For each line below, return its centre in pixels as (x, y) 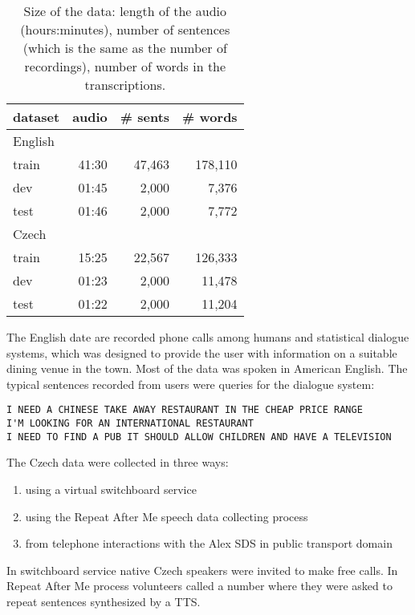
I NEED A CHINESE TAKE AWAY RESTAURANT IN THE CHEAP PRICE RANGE (185, 410)
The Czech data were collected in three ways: (118, 462)
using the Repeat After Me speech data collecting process (167, 516)
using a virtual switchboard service (111, 489)
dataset (37, 117)
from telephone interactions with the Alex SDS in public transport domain (209, 543)
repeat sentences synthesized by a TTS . (104, 601)
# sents (145, 117)
